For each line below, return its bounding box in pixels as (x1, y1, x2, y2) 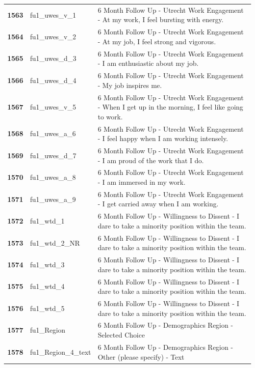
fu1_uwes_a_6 (30, 128, 76, 139)
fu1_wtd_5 (30, 303, 65, 313)
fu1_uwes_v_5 (30, 102, 76, 112)
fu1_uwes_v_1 (30, 9, 76, 20)
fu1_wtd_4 (30, 281, 65, 291)
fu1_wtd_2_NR (30, 237, 80, 248)
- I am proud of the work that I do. (98, 155, 204, 165)
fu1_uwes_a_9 (30, 194, 76, 204)
